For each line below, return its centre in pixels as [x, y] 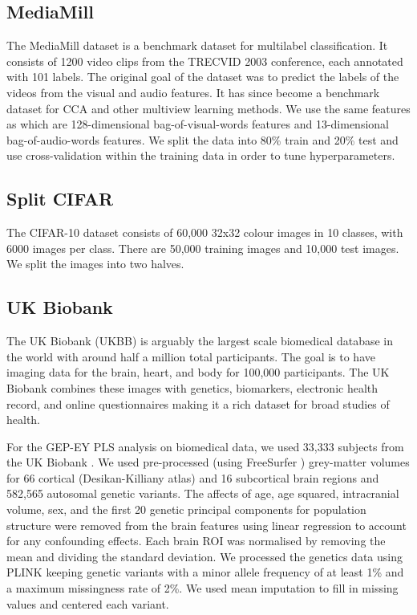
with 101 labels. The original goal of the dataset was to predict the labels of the [203, 77]
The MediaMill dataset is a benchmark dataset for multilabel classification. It [197, 45]
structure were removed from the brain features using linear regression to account [206, 525]
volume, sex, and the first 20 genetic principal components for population [186, 509]
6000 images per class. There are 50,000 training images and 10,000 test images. [203, 248]
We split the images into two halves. [95, 264]
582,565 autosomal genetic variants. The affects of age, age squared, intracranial [203, 493]
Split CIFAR [60, 199]
